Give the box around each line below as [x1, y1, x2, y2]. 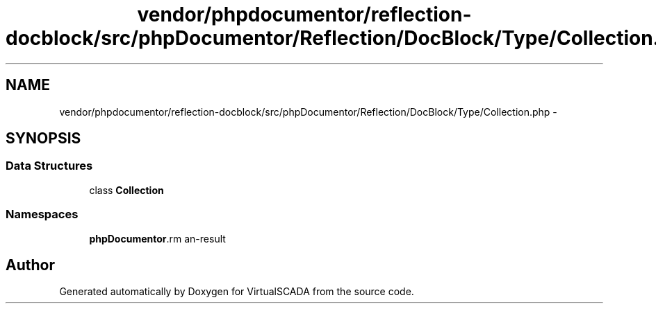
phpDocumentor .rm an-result [89, 232, 226, 245]
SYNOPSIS [6, 130, 81, 148]
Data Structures [6, 159, 93, 173]
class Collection [89, 184, 164, 196]
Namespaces [6, 207, 79, 222]
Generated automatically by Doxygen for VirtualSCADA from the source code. [59, 285, 414, 298]
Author [6, 256, 55, 274]
